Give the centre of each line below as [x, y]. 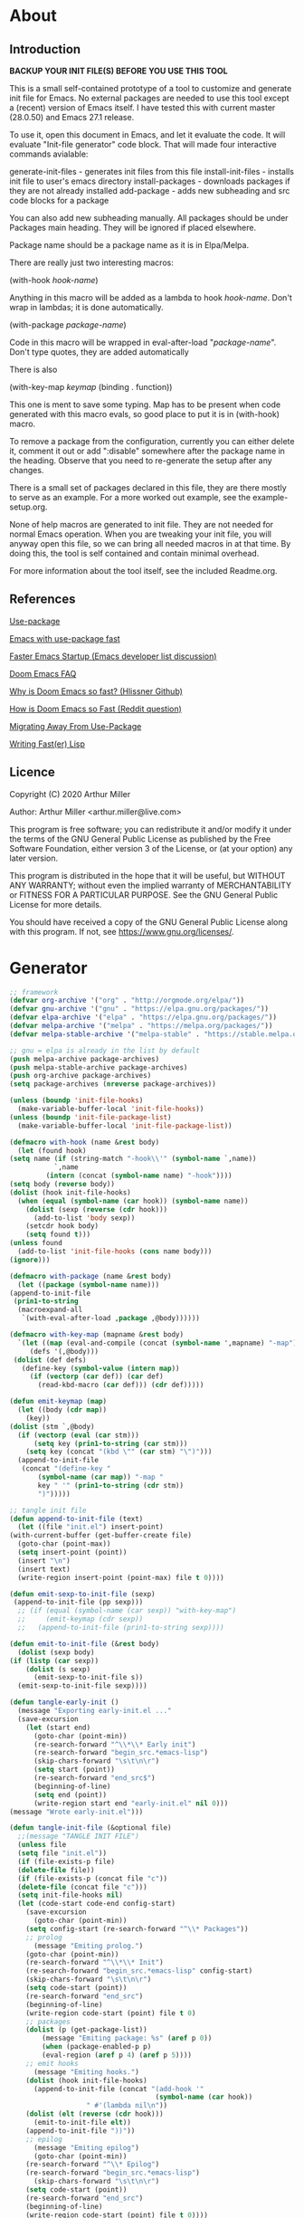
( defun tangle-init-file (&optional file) [90, 1828]
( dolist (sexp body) [56, 1652]
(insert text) [44, 1569]
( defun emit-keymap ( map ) [58, 1402]
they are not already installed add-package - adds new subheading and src [150, 190]
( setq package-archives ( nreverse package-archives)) [113, 1084]
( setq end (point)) [70, 1794]
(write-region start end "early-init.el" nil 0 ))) [131, 1803]
